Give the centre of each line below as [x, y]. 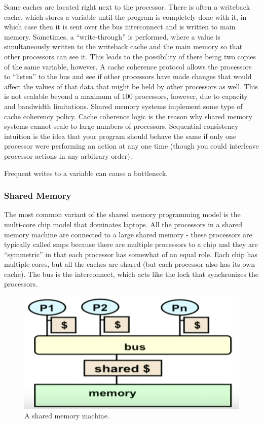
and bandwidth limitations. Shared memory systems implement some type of [123, 106]
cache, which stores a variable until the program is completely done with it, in [125, 16]
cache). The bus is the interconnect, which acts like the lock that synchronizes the [131, 274]
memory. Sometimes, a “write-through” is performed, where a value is [112, 36]
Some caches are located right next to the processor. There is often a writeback [127, 7]
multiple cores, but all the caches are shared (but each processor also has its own [130, 264]
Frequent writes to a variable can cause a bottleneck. [86, 173]
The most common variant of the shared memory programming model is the [122, 214]
